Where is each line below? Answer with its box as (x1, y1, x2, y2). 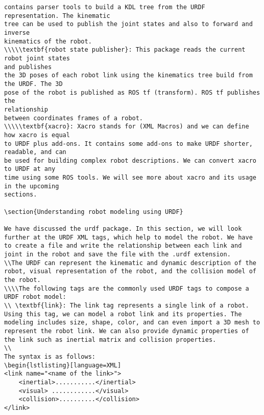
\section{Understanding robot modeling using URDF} (4, 208, 183, 215)
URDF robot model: (4, 293, 66, 301)
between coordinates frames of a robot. (4, 114, 143, 122)
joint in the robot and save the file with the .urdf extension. (4, 251, 231, 258)
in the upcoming (4, 182, 59, 190)
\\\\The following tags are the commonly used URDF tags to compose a (4, 285, 249, 292)
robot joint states (4, 54, 70, 62)
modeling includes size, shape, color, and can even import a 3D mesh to (4, 319, 260, 326)
